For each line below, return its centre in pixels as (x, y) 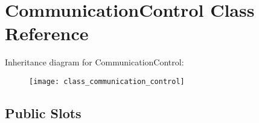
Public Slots (43, 112)
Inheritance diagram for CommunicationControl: (94, 62)
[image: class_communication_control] (107, 81)
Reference (47, 33)
